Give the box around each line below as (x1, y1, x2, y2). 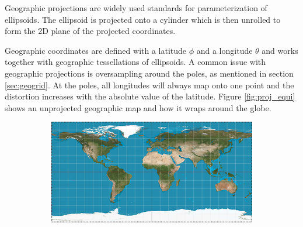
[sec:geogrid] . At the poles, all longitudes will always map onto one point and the (5, 78, 294, 91)
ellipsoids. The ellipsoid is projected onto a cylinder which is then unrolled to (5, 13, 281, 25)
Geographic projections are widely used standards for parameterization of (5, 2, 267, 13)
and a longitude (196, 44, 253, 56)
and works (262, 44, 298, 56)
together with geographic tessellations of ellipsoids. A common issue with (5, 56, 266, 68)
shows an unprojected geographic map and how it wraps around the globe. (5, 101, 271, 113)
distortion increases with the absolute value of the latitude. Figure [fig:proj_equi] (5, 90, 295, 102)
